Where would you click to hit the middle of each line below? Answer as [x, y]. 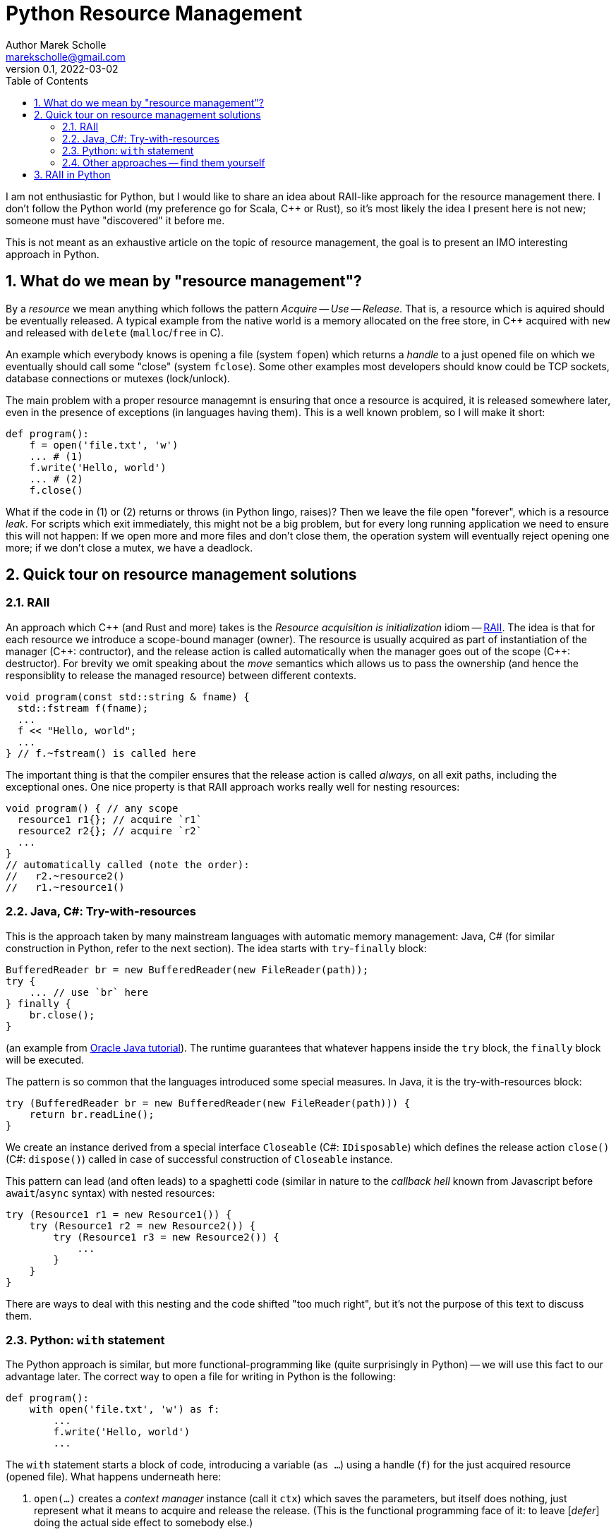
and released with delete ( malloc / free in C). [115, 332]
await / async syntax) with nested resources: [110, 1193]
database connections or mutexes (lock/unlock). [118, 378]
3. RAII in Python [72, 174]
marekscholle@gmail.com [66, 56]
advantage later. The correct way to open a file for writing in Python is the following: [201, 1377]
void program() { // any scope [92, 808]
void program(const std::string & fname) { [128, 696]
